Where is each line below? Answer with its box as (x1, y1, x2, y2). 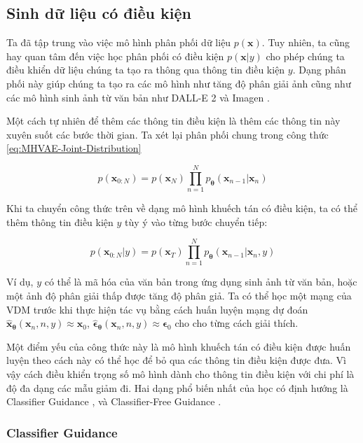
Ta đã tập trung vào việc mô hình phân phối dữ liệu (6, 35, 231, 50)
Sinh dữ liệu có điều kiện (6, 2, 191, 24)
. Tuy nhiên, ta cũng (261, 35, 350, 50)
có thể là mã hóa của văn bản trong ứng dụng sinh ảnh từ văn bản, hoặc (44, 274, 357, 289)
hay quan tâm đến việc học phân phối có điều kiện (6, 48, 224, 63)
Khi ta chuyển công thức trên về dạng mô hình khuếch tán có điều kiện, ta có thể (6, 201, 357, 216)
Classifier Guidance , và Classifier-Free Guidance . (6, 394, 221, 409)
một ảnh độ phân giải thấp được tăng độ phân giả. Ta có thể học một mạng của (6, 288, 352, 302)
